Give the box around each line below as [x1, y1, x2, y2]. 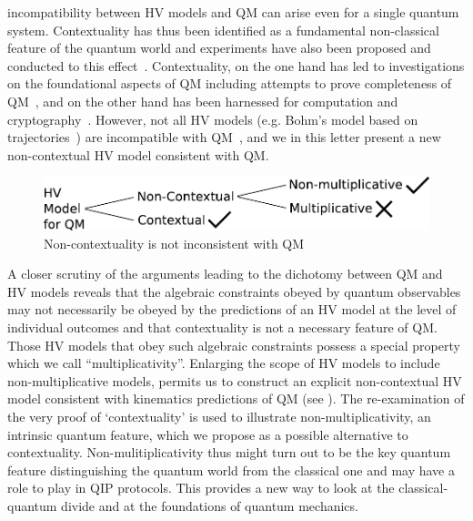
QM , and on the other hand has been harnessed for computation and [7, 91, 398, 110]
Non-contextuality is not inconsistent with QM [44, 233, 305, 252]
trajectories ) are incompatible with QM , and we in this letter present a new [7, 128, 441, 147]
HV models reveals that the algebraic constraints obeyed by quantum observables [7, 281, 461, 301]
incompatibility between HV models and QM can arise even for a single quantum [7, 3, 459, 21]
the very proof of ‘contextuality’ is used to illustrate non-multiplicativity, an [7, 406, 431, 425]
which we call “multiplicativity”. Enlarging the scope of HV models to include [7, 353, 440, 373]
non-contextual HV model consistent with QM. [7, 145, 269, 164]
